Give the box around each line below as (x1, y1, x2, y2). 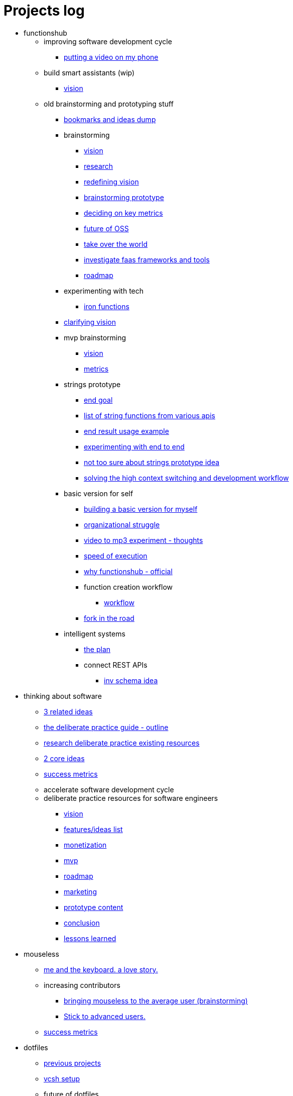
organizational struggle (84, 520, 160, 529)
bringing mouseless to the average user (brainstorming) (64, 996, 248, 1005)
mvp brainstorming (64, 333, 126, 342)
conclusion (64, 918, 100, 927)
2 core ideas (44, 754, 85, 763)
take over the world (84, 239, 148, 248)
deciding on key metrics (84, 208, 163, 217)
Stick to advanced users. (64, 1012, 145, 1021)
